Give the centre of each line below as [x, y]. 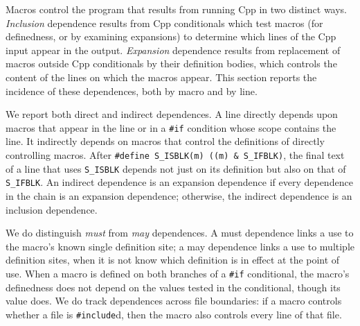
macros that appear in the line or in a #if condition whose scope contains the [171, 127]
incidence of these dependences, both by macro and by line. [132, 91]
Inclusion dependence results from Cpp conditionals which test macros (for [164, 23]
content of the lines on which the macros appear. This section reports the [161, 77]
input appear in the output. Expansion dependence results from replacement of [173, 50]
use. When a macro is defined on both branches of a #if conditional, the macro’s [178, 273]
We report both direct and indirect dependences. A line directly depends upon [172, 114]
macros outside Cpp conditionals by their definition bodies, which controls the [171, 63]
